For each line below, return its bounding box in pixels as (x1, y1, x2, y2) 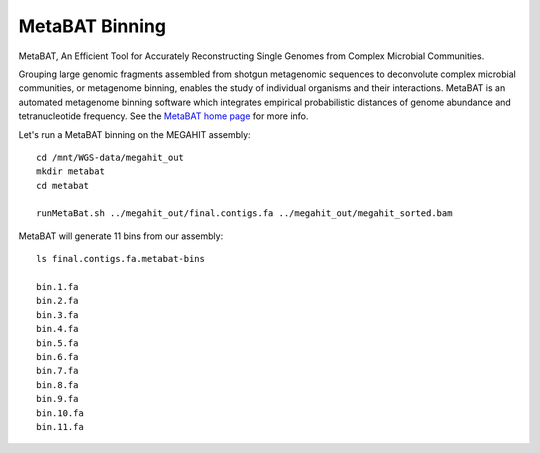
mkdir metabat (36, 166, 105, 177)
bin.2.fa (36, 295, 79, 307)
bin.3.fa (36, 309, 79, 320)
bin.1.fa (36, 281, 79, 293)
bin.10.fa (36, 407, 84, 419)
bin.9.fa (36, 393, 79, 405)
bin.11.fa (36, 421, 84, 432)
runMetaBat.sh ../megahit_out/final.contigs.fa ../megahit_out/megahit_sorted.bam (36, 208, 453, 219)
